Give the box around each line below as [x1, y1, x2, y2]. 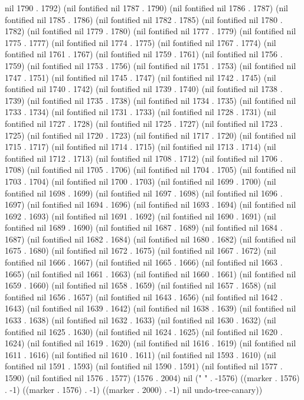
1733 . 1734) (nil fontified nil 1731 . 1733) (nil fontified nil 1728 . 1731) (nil [5, 106, 276, 118]
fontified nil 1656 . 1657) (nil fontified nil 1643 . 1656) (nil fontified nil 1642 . [5, 290, 283, 303]
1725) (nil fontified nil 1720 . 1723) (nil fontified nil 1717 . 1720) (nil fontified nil [5, 129, 296, 141]
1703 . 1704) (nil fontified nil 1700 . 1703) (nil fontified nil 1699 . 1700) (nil [5, 175, 276, 187]
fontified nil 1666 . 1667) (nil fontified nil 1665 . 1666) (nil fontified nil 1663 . [5, 256, 283, 268]
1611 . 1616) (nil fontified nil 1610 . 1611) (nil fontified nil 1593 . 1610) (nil [5, 348, 276, 360]
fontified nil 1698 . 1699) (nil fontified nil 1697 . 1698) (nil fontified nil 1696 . [5, 186, 283, 199]
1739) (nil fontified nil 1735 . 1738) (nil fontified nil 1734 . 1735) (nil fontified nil [5, 94, 296, 106]
